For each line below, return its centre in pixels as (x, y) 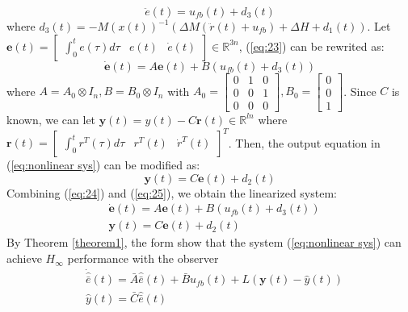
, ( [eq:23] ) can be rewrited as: (311, 46)
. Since (360, 91)
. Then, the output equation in (304, 142)
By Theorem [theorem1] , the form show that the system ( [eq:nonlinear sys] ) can (204, 242)
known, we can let (51, 119)
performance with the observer (143, 258)
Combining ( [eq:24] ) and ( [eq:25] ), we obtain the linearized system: (172, 192)
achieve (24, 258)
